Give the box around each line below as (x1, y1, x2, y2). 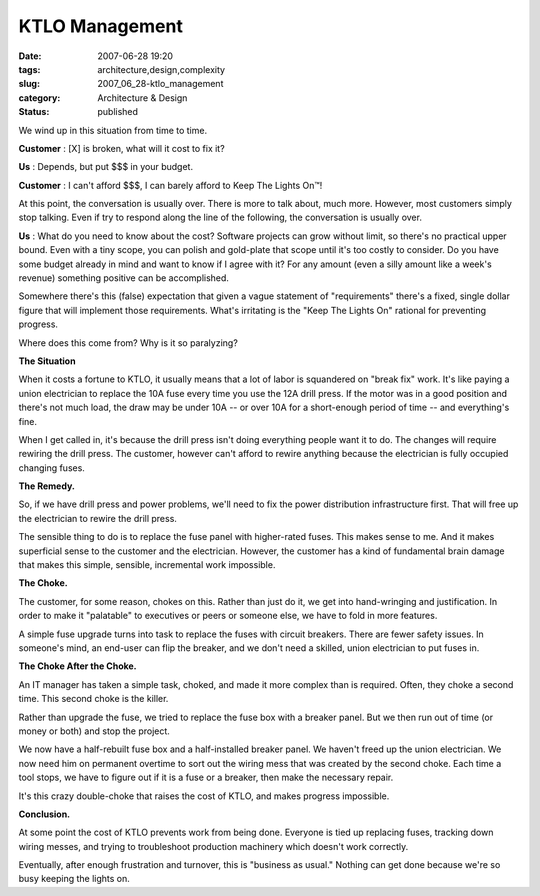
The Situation (18, 355, 76, 367)
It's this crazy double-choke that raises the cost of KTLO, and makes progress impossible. (18, 790, 390, 802)
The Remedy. (18, 480, 75, 492)
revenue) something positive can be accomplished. (18, 272, 230, 284)
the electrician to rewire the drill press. (18, 512, 177, 524)
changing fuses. (18, 461, 85, 474)
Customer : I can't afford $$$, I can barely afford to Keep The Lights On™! (18, 179, 323, 191)
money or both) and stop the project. (18, 725, 170, 737)
